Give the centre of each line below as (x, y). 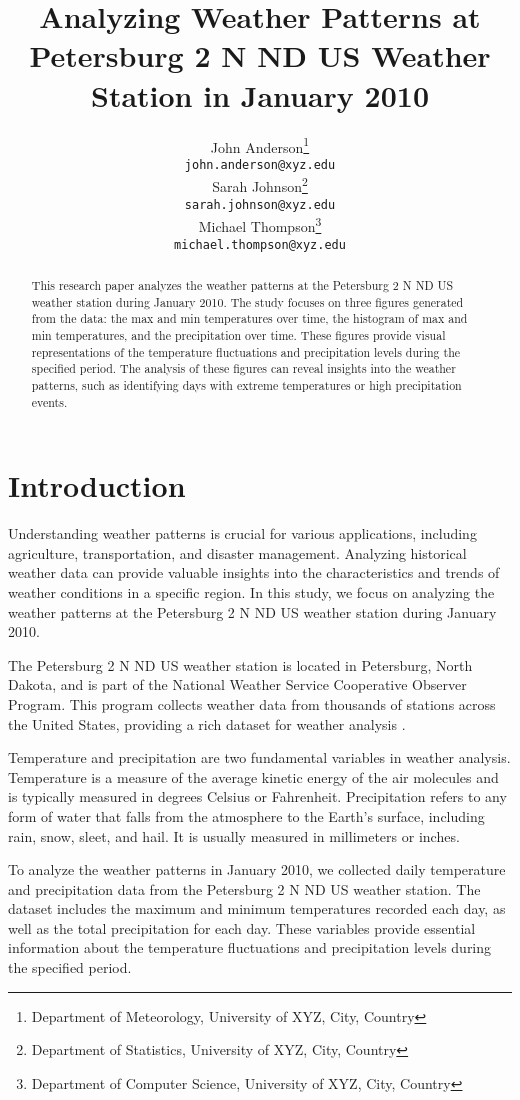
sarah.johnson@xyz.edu (260, 204)
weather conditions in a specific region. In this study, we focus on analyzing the (251, 591)
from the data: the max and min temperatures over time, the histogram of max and (249, 318)
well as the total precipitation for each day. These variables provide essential (242, 927)
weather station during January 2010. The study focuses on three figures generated (247, 301)
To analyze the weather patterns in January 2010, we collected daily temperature (257, 869)
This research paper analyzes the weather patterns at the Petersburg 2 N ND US (242, 285)
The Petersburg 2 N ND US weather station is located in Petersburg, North (240, 664)
